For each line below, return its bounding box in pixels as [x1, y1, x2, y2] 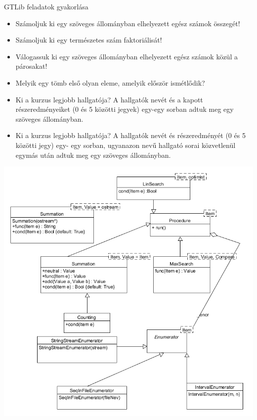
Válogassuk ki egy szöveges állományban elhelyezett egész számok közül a [15, 51, 238, 61]
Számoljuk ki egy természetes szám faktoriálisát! [15, 35, 162, 45]
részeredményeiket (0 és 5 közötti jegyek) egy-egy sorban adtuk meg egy [15, 104, 234, 114]
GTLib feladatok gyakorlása [4, 1, 88, 11]
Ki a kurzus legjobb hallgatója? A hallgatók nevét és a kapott [15, 94, 203, 104]
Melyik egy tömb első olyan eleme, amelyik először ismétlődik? [15, 77, 205, 88]
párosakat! [15, 61, 47, 71]
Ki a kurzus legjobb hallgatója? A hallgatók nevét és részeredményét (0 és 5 [15, 130, 246, 140]
